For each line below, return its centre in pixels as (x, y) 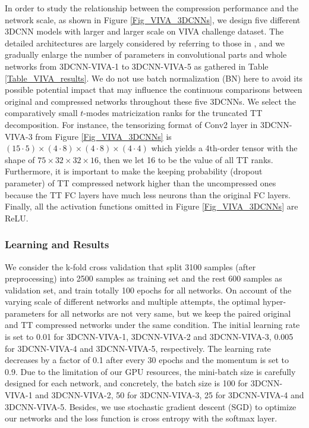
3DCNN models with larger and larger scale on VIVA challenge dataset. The (144, 31)
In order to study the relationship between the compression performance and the (152, 8)
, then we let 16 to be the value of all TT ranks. (186, 159)
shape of (20, 159)
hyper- (274, 302)
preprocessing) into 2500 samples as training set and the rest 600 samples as (144, 278)
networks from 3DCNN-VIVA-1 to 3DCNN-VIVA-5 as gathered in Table (137, 66)
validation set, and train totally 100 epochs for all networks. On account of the (148, 290)
